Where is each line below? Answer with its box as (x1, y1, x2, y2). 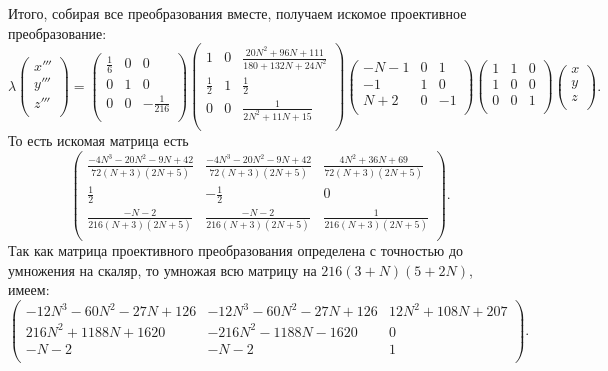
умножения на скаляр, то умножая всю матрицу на (8, 259, 317, 280)
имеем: (8, 279, 50, 300)
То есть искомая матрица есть (8, 129, 189, 150)
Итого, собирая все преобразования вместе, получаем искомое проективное (8, 3, 467, 23)
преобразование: (8, 22, 107, 43)
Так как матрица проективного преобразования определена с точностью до (8, 240, 464, 261)
